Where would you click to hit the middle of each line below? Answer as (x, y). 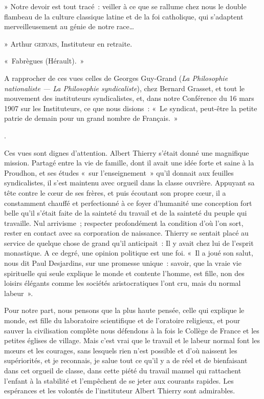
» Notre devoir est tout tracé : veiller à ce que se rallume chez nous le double (125, 6)
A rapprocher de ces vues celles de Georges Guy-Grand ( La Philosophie (116, 78)
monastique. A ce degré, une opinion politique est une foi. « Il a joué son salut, (129, 253)
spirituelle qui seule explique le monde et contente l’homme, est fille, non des (124, 273)
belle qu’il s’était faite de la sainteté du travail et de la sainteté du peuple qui (126, 213)
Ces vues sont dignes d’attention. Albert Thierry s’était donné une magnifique (127, 152)
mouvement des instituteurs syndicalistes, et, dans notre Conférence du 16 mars (129, 98)
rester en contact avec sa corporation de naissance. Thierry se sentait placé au (126, 233)
